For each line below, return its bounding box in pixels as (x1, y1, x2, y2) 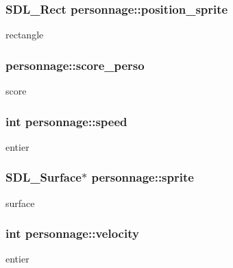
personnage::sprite (91, 169, 194, 186)
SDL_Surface (5, 169, 82, 186)
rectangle (5, 27, 44, 42)
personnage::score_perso (5, 56, 145, 73)
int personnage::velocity (5, 225, 139, 242)
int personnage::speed (5, 112, 127, 130)
